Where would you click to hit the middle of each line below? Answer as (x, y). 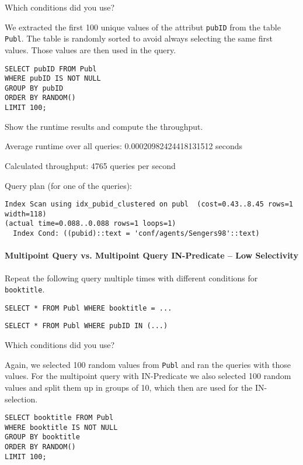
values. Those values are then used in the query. (90, 49)
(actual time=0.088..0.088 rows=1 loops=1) (90, 224)
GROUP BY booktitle (42, 437)
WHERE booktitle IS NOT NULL (61, 427)
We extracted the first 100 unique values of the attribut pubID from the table (143, 27)
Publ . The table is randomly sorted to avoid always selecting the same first (139, 38)
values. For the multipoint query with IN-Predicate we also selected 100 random (148, 376)
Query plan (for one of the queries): (68, 185)
